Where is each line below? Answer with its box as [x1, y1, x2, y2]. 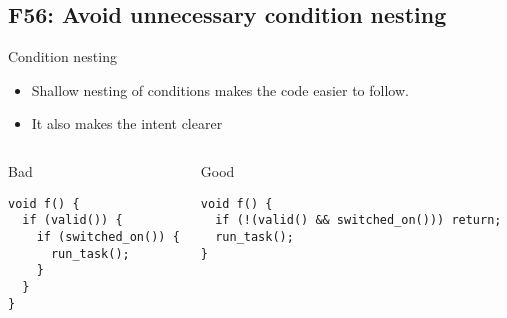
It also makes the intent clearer [31, 113, 223, 134]
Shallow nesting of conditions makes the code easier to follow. [31, 79, 409, 100]
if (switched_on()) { [36, 229, 180, 244]
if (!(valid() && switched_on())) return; [215, 213, 502, 228]
